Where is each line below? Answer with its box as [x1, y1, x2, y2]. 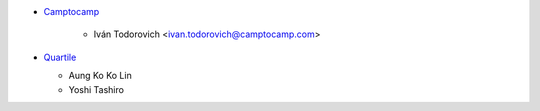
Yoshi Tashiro [68, 83, 125, 95]
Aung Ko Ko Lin [68, 70, 132, 82]
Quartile [43, 51, 77, 63]
